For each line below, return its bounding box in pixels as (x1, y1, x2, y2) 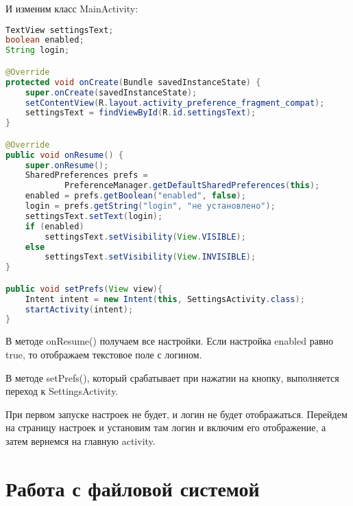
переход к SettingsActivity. (5, 384, 119, 398)
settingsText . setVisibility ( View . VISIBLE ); (45, 231, 246, 242)
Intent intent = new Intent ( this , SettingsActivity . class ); (25, 294, 305, 304)
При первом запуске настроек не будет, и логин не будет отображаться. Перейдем (5, 406, 348, 421)
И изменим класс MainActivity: (5, 1, 138, 15)
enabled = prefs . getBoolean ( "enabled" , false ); (25, 191, 246, 201)
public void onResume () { (5, 150, 123, 160)
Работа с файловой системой (5, 474, 260, 502)
